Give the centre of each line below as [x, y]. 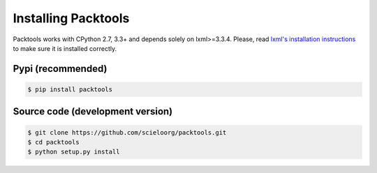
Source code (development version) [93, 112]
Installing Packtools [71, 18]
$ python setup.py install [74, 152]
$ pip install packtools [70, 89]
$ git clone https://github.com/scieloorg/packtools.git [127, 132]
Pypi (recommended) [60, 69]
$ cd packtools [53, 142]
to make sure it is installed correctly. [65, 48]
